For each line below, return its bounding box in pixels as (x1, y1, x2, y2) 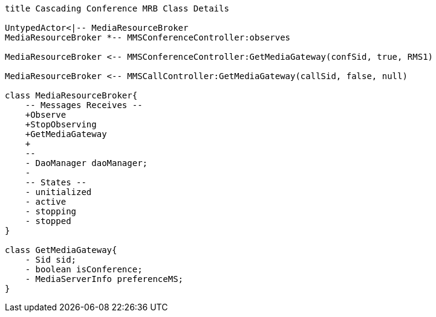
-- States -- (25, 178, 86, 187)
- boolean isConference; (25, 264, 143, 274)
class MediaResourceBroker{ (5, 91, 138, 100)
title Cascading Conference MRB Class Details (5, 4, 229, 13)
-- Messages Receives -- (25, 100, 143, 110)
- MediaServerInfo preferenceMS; (25, 274, 184, 284)
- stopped (25, 216, 71, 226)
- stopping (25, 207, 77, 216)
